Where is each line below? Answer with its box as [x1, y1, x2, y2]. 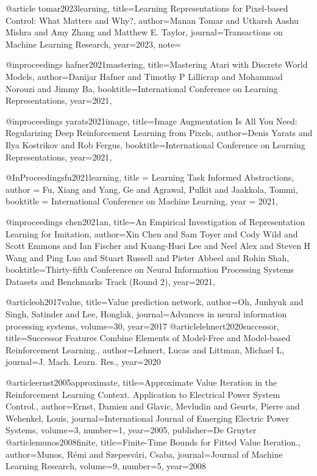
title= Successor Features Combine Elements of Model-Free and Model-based [5, 331, 291, 344]
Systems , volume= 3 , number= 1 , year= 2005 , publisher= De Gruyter [5, 424, 257, 436]
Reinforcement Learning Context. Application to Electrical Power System [5, 388, 280, 400]
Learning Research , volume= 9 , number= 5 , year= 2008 [5, 460, 206, 472]
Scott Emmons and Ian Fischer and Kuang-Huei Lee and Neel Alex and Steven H [5, 239, 311, 252]
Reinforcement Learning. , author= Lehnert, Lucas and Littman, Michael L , [5, 343, 285, 356]
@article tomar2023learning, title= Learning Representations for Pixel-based [5, 2, 288, 14]
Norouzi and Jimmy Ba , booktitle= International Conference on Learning [5, 82, 278, 95]
